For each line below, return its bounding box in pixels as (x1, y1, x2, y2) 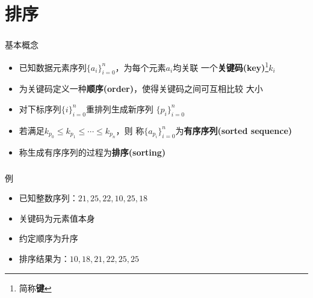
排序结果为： (19, 252, 70, 265)
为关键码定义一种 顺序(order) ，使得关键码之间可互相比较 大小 (19, 82, 263, 95)
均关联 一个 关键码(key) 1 (173, 59, 269, 73)
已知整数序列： (19, 192, 78, 204)
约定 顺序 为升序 (19, 232, 78, 245)
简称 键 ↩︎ (19, 281, 52, 294)
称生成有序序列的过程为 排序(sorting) (19, 146, 166, 159)
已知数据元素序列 (19, 61, 87, 73)
